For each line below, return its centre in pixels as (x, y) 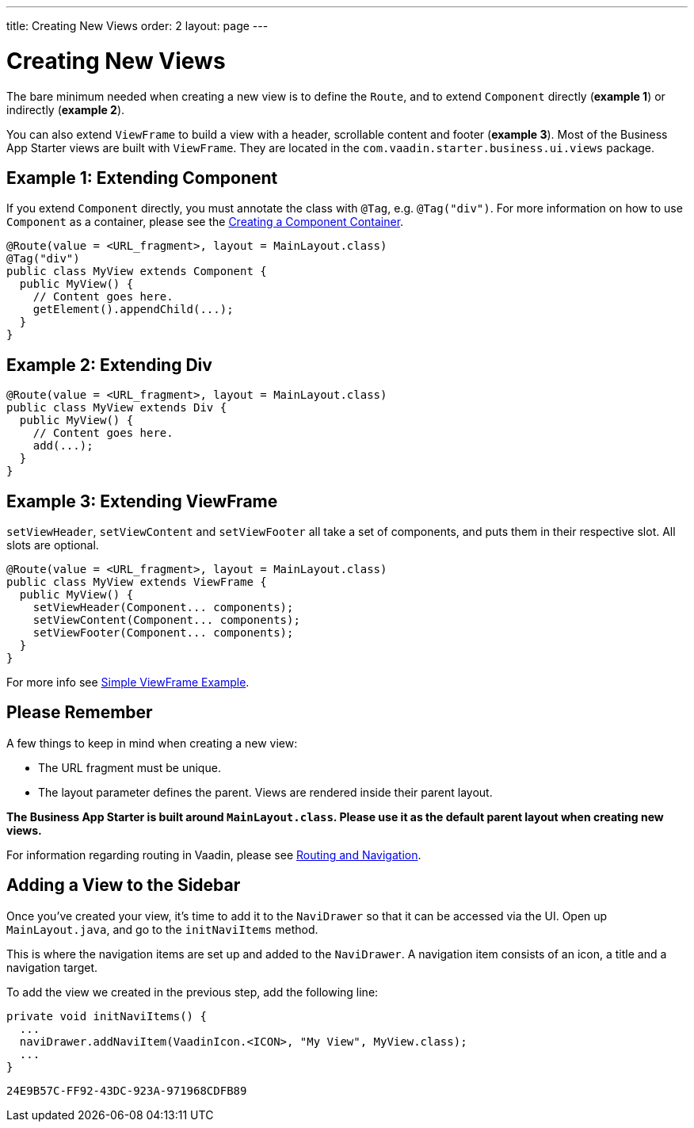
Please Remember (80, 713)
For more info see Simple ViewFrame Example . (128, 683)
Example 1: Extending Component (142, 178)
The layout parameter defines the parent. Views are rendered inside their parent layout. (265, 792)
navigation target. (52, 967)
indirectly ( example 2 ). (66, 109)
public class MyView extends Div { (117, 408)
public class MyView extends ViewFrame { (137, 582)
